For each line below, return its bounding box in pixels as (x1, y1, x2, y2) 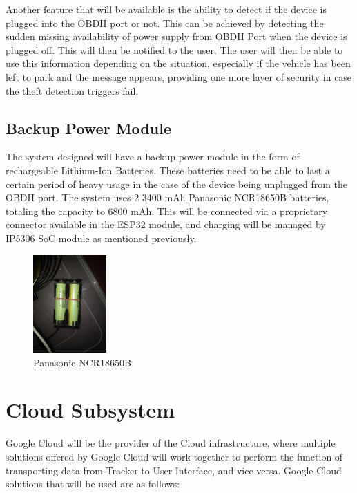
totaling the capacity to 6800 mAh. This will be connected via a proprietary (6, 203, 328, 218)
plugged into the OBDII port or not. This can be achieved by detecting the (6, 15, 324, 30)
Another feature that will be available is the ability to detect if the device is (6, 2, 327, 16)
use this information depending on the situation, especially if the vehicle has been (6, 56, 351, 71)
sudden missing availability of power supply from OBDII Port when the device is (6, 29, 347, 44)
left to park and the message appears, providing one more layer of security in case (6, 69, 352, 84)
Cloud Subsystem (6, 396, 175, 424)
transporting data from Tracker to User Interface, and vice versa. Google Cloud (6, 463, 342, 477)
